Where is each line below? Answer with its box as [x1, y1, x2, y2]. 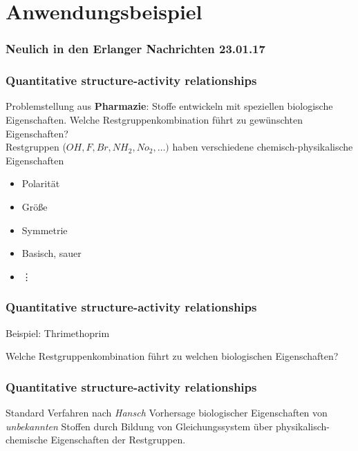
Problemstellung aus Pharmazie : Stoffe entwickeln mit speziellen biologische [6, 99, 333, 113]
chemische [6, 432, 48, 447]
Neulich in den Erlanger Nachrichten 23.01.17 [6, 40, 265, 57]
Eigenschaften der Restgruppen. [50, 432, 186, 447]
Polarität [21, 176, 60, 191]
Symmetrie [21, 222, 68, 237]
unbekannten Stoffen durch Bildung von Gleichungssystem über [6, 419, 273, 433]
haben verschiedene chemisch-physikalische [172, 140, 353, 154]
